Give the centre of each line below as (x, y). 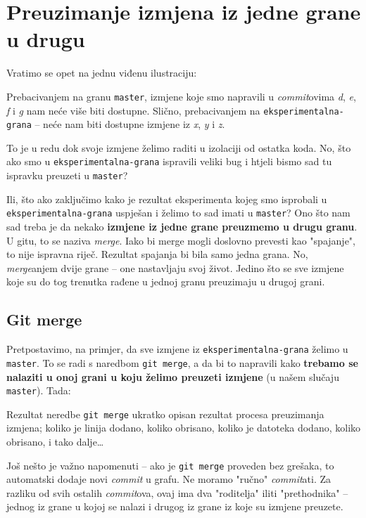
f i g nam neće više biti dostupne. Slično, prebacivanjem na (133, 110)
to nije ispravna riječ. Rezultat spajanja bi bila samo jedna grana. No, (157, 254)
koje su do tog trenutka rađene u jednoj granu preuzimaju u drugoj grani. (166, 281)
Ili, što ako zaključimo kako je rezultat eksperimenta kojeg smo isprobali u (167, 199)
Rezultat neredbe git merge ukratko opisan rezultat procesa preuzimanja (165, 414)
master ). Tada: (39, 390)
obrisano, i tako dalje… (55, 442)
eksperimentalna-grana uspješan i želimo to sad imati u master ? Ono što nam (178, 213)
